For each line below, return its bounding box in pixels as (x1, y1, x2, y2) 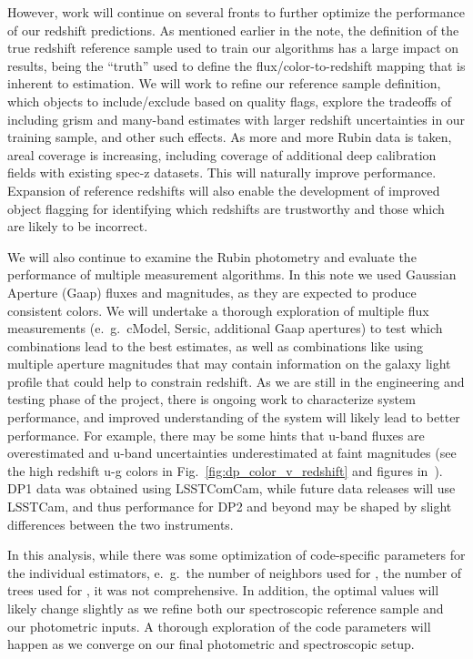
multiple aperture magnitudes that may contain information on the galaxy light (7, 354, 451, 373)
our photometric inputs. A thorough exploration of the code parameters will (7, 616, 431, 635)
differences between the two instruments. (7, 514, 234, 533)
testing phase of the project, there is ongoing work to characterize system (7, 390, 416, 409)
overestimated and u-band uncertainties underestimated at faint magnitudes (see (7, 443, 457, 462)
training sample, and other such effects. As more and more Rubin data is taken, (7, 127, 452, 147)
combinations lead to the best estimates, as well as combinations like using (7, 336, 424, 355)
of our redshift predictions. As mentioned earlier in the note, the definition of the (7, 20, 459, 39)
